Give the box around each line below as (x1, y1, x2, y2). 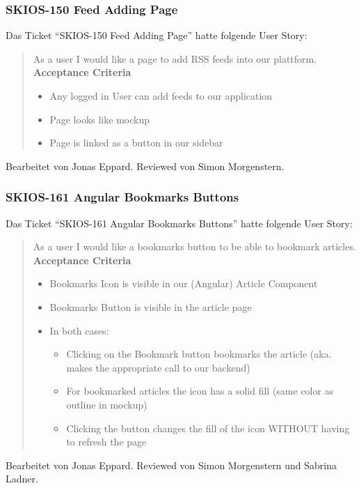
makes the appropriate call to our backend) (66, 360, 250, 374)
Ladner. (6, 471, 38, 486)
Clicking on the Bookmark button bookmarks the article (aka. (66, 346, 332, 361)
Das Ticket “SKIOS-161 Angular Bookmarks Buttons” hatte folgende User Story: (6, 215, 353, 230)
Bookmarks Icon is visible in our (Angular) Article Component (49, 276, 318, 291)
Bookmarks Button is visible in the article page (49, 299, 252, 314)
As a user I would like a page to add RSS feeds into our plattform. (33, 51, 317, 66)
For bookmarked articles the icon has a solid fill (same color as (66, 383, 334, 398)
